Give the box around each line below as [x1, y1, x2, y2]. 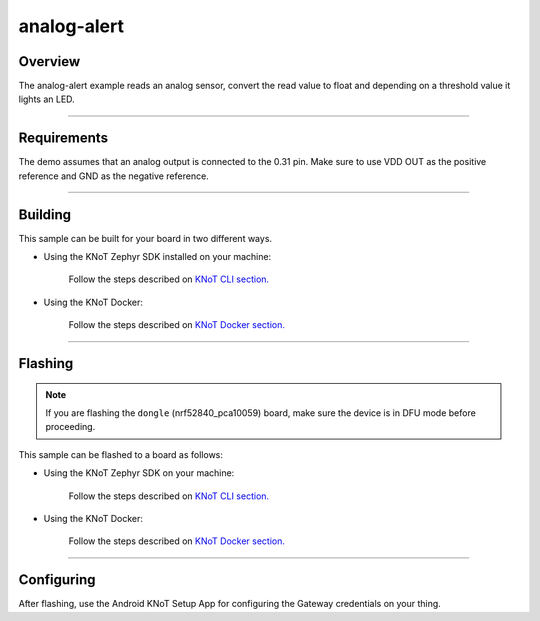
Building [18, 206, 72, 223]
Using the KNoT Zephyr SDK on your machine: [43, 467, 235, 479]
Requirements [18, 130, 109, 147]
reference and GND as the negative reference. [18, 170, 209, 182]
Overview [18, 53, 81, 70]
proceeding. [45, 421, 96, 433]
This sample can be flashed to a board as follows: [18, 448, 224, 460]
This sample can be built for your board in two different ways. [18, 232, 273, 244]
